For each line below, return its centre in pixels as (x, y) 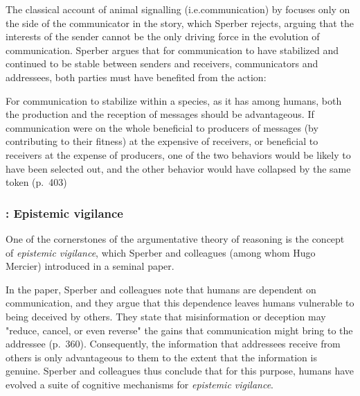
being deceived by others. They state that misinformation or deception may (166, 316)
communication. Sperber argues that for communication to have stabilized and (172, 50)
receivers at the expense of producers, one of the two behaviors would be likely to (178, 154)
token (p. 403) (36, 182)
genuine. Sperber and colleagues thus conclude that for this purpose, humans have (180, 371)
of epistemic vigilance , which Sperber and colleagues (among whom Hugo (161, 252)
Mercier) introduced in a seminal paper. (90, 266)
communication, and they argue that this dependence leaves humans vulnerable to (180, 303)
